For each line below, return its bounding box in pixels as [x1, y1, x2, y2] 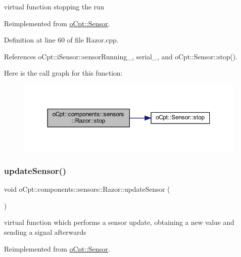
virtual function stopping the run [4, 1, 104, 11]
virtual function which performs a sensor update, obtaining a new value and [4, 217, 235, 227]
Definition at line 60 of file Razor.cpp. [4, 35, 119, 45]
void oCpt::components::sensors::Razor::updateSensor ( [4, 184, 170, 194]
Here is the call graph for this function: [4, 68, 123, 78]
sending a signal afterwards [4, 226, 86, 237]
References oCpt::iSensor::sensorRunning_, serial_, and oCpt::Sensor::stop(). [4, 51, 238, 61]
